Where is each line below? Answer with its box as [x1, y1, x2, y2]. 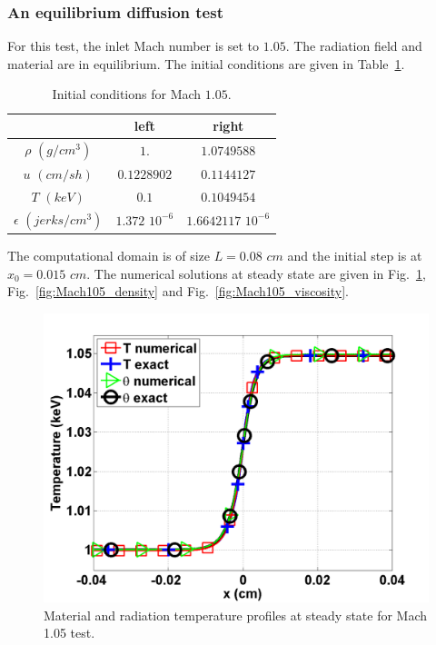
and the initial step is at [287, 246, 422, 265]
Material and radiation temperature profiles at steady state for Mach [44, 605, 428, 624]
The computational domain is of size [7, 246, 210, 265]
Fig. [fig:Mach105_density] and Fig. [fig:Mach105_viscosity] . [7, 282, 349, 301]
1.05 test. [44, 623, 95, 642]
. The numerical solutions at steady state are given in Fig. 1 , [86, 263, 426, 283]
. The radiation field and [285, 36, 422, 55]
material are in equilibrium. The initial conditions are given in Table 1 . [7, 54, 405, 73]
